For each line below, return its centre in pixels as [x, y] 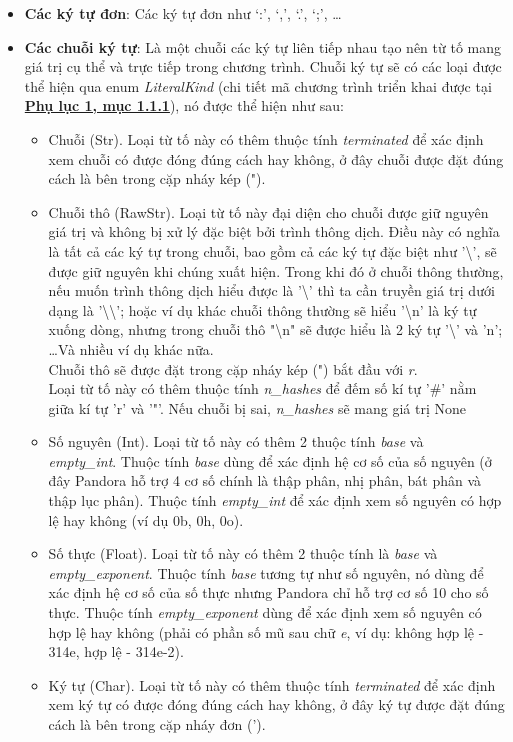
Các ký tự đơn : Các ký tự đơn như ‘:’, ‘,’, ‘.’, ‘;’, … [183, 13]
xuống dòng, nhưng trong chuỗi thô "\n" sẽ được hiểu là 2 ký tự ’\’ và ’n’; [275, 329]
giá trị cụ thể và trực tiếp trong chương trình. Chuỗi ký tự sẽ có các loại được [263, 66]
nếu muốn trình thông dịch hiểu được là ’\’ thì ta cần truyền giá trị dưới [271, 290]
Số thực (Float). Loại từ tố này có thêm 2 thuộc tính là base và [243, 553]
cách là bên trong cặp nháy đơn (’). [157, 724]
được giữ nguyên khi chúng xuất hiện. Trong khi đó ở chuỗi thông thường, [276, 270]
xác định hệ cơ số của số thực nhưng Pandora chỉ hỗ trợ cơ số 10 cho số [268, 592]
